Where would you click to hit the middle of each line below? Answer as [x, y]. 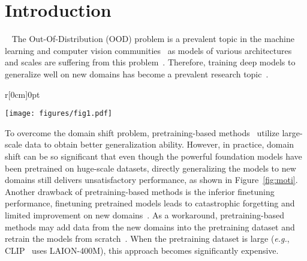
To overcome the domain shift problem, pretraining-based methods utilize [142, 132]
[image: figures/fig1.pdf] [58, 114]
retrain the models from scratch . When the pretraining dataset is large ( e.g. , [147, 238]
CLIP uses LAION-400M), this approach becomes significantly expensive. [142, 250]
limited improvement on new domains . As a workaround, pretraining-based [145, 214]
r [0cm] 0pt [22, 94]
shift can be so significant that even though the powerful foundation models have [153, 156]
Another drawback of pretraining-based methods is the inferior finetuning [140, 191]
